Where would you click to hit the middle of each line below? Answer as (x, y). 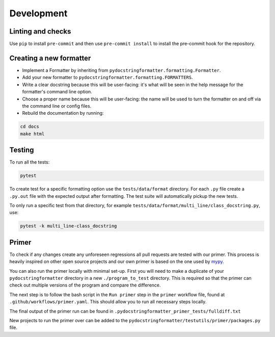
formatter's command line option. (57, 92)
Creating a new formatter (50, 58)
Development (38, 13)
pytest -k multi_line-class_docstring (68, 226)
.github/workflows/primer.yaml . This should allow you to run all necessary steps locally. (108, 302)
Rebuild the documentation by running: (63, 113)
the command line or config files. (57, 106)
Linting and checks (40, 31)
